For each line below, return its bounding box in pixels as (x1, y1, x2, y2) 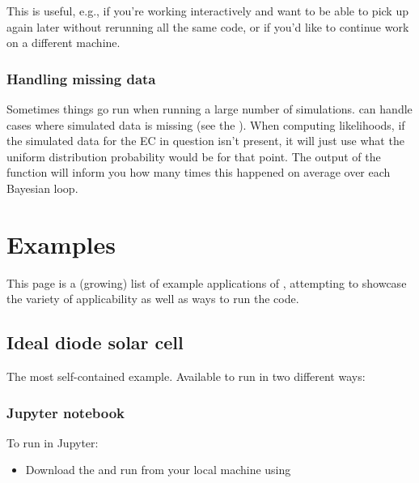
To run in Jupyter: (6, 434, 99, 451)
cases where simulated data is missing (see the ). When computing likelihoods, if (6, 116, 405, 133)
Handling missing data (6, 68, 156, 88)
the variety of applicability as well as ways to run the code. (6, 290, 299, 307)
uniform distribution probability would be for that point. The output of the (6, 147, 381, 165)
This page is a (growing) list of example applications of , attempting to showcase (6, 274, 407, 291)
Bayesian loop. (6, 179, 78, 196)
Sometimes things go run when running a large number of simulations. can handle (6, 100, 413, 117)
